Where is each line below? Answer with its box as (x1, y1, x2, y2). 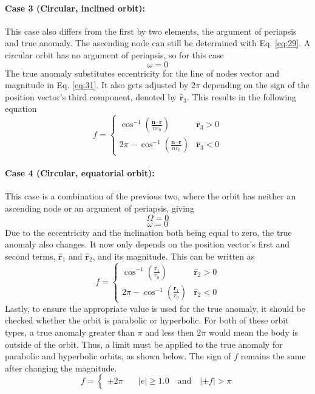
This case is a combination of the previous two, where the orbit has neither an (5, 190, 296, 202)
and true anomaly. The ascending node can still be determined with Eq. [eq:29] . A (5, 36, 311, 49)
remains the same (240, 350, 306, 362)
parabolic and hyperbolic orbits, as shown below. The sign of (5, 350, 231, 362)
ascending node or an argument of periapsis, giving (5, 201, 194, 214)
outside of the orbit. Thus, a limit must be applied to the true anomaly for (5, 337, 283, 350)
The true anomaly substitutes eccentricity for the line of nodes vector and (5, 66, 279, 79)
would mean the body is (208, 326, 299, 339)
